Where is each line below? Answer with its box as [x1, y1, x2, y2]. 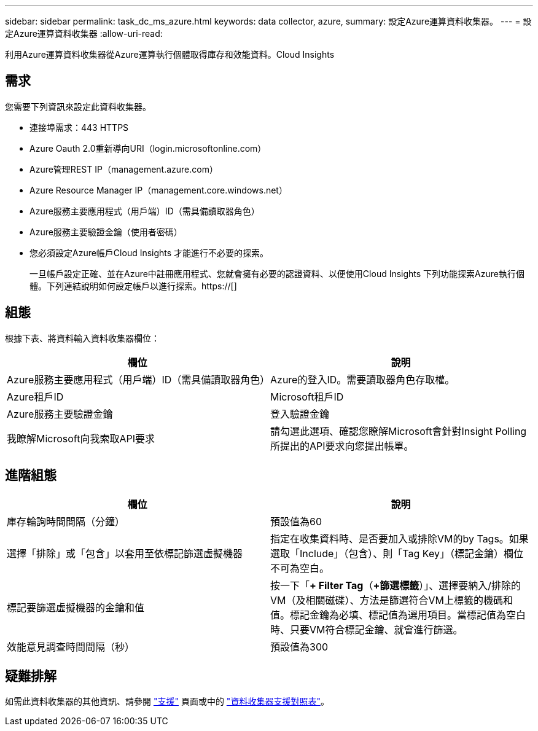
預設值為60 [270, 515, 322, 528]
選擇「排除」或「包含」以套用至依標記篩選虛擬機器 [7, 547, 243, 560]
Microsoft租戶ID [270, 390, 344, 403]
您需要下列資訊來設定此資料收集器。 [5, 101, 151, 112]
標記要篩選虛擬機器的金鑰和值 [7, 601, 145, 614]
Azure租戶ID [7, 390, 64, 403]
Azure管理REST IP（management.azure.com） [29, 163, 218, 174]
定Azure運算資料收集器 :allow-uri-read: [5, 28, 163, 39]
